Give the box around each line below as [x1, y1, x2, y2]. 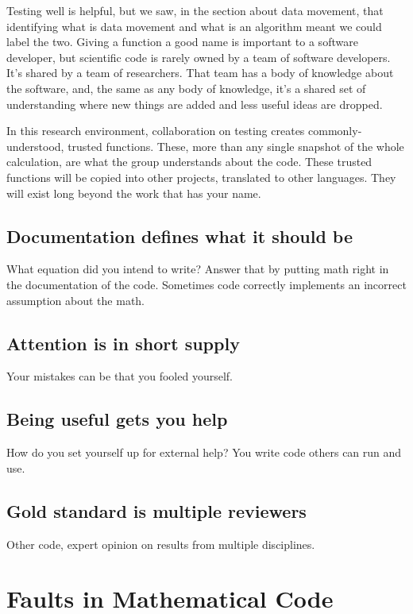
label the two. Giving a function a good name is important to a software [6, 33, 358, 50]
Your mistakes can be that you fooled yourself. [6, 368, 233, 384]
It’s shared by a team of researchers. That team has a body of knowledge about [6, 64, 394, 81]
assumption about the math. [6, 292, 145, 308]
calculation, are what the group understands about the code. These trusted [6, 153, 372, 170]
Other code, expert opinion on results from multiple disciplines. [6, 535, 315, 552]
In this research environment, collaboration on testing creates [6, 122, 305, 139]
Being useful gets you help [6, 407, 228, 431]
